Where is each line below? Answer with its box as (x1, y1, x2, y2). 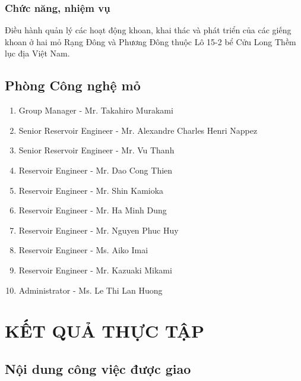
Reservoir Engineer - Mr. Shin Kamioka (18, 184, 164, 196)
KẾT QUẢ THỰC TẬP (5, 319, 204, 343)
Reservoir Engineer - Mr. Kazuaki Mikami (18, 263, 172, 276)
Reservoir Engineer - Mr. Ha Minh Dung (18, 204, 167, 216)
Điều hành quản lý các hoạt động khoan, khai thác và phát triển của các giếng (5, 24, 292, 36)
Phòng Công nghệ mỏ (5, 76, 141, 95)
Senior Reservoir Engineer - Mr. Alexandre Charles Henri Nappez (18, 124, 258, 136)
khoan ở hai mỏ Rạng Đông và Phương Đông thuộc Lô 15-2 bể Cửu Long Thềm (5, 35, 296, 48)
